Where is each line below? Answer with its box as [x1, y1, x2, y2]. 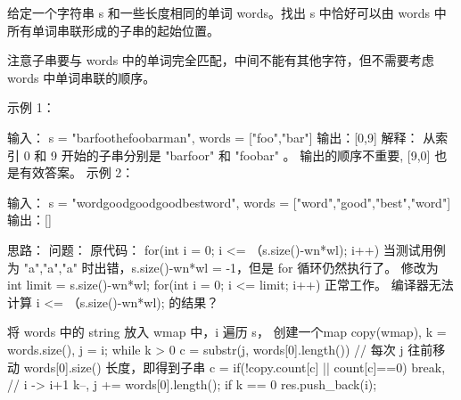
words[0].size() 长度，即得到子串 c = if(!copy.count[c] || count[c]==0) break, [23, 357, 446, 376]
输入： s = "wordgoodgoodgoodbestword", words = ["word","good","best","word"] [7, 192, 451, 211]
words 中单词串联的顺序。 [7, 68, 156, 86]
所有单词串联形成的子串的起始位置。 [7, 20, 219, 39]
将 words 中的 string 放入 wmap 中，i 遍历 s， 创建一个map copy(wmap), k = [7, 322, 447, 341]
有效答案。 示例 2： [19, 163, 135, 182]
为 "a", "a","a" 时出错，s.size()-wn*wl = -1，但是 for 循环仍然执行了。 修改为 [7, 257, 439, 276]
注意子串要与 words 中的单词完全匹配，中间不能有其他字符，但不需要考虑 [7, 51, 434, 69]
